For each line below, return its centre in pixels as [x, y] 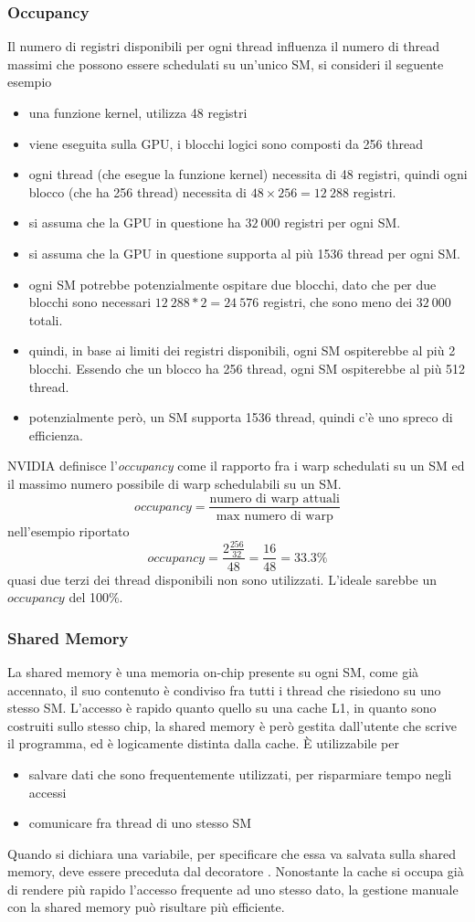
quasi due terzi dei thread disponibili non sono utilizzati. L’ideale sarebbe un [222, 579]
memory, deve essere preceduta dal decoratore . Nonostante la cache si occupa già [236, 871]
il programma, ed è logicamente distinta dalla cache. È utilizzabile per [203, 743]
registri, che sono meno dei [338, 302]
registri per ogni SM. [343, 223]
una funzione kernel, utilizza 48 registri [138, 112]
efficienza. [56, 435]
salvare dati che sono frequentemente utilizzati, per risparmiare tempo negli [240, 774]
